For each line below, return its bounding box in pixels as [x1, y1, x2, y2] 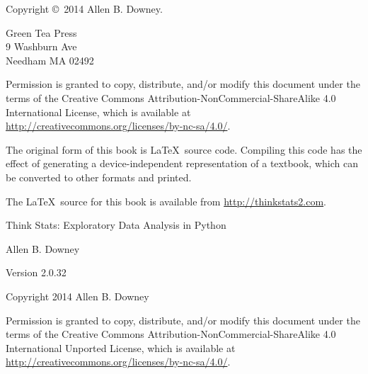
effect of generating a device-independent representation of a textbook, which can [6, 156, 358, 171]
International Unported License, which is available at [6, 340, 236, 355]
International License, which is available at [6, 104, 191, 119]
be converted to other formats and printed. [6, 169, 192, 184]
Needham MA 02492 [6, 52, 94, 67]
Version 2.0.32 [6, 265, 67, 280]
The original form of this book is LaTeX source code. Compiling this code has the [6, 142, 362, 157]
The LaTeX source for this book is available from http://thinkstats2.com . [6, 193, 326, 208]
